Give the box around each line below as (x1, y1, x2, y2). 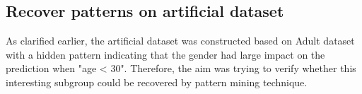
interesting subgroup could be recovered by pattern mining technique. (6, 74, 308, 89)
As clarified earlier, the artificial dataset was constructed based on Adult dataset (6, 33, 355, 48)
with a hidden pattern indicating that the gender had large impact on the (6, 47, 325, 61)
